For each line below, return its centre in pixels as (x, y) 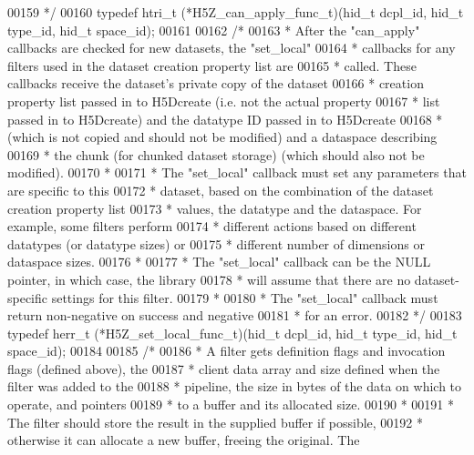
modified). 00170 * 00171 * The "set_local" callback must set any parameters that (237, 172)
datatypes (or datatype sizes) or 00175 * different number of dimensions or (216, 243)
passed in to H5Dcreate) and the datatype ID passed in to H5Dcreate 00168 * (225, 119)
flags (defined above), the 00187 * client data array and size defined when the (224, 368)
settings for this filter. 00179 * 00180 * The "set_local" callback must (245, 297)
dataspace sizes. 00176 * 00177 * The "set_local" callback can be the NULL (219, 262)
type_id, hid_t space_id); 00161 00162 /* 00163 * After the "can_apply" (214, 30)
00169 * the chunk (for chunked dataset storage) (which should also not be (216, 154)
